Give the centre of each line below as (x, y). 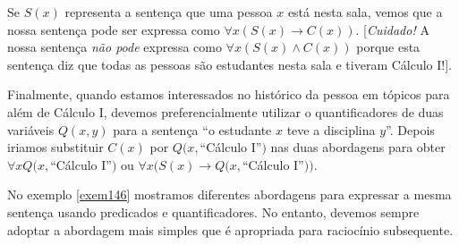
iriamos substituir (55, 147)
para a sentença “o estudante (192, 129)
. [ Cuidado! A (392, 29)
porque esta (388, 47)
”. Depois (410, 129)
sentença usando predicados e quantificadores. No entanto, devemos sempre (213, 211)
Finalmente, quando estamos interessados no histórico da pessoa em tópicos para (229, 94)
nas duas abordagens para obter (358, 147)
